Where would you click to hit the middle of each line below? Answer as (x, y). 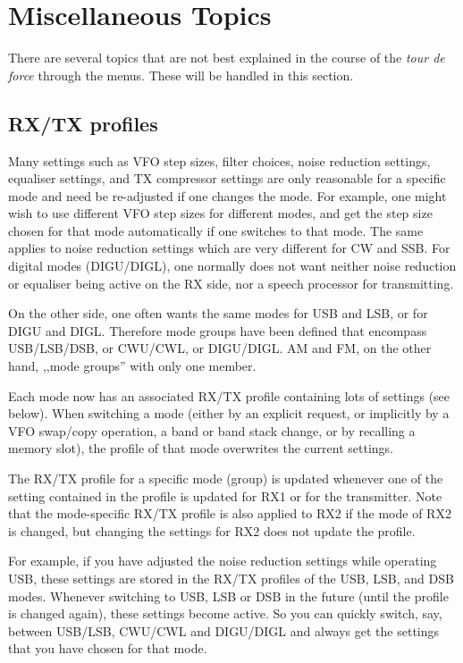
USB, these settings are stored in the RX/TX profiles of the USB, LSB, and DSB (231, 578)
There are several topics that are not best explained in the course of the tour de (227, 58)
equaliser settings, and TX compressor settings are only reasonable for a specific (227, 178)
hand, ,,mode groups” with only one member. (132, 366)
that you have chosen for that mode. (108, 648)
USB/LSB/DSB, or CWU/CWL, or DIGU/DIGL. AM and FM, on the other (220, 348)
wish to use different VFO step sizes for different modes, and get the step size (220, 213)
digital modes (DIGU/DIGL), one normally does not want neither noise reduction (232, 266)
